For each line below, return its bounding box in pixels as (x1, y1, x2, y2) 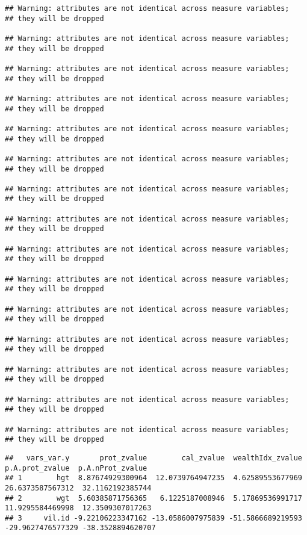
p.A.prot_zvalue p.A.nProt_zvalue (5, 463, 147, 472)
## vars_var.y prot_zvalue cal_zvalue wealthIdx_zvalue (5, 453, 302, 462)
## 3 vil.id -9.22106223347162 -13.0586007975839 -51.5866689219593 (5, 513, 302, 522)
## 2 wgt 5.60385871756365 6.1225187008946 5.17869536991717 (5, 493, 302, 503)
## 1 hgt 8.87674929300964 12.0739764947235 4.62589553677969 (5, 474, 302, 483)
